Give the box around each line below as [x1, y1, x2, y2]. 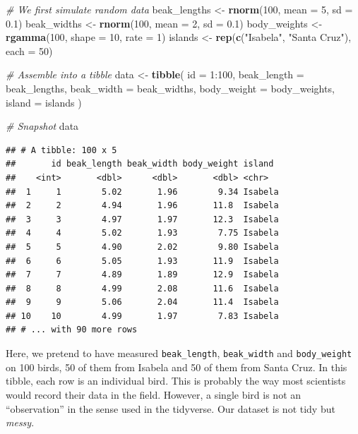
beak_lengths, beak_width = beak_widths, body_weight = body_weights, [6, 80, 335, 95]
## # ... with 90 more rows [6, 325, 138, 335]
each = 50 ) [6, 43, 53, 58]
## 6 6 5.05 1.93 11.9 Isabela [6, 255, 279, 266]
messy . [6, 415, 35, 430]
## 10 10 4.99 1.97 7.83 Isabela [6, 311, 279, 321]
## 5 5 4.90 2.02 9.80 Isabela [6, 241, 279, 252]
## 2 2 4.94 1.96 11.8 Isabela [6, 200, 279, 211]
